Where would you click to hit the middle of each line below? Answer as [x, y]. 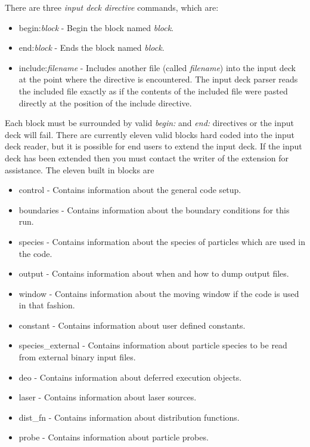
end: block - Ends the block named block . [92, 48]
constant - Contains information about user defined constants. [132, 325]
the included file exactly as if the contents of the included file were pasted [153, 91]
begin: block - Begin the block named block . [96, 27]
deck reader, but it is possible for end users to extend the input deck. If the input [154, 146]
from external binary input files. [77, 357]
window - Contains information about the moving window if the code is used [159, 293]
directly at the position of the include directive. [105, 102]
